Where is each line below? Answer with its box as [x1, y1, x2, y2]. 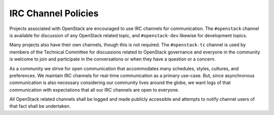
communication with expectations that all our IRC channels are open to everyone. [9, 87, 180, 93]
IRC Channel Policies [9, 8, 99, 19]
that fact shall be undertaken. [9, 103, 71, 109]
